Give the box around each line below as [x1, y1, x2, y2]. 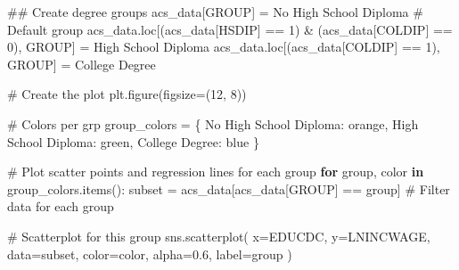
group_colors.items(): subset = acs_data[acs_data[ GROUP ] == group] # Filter [7, 179, 450, 198]
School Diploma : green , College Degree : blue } [7, 132, 259, 151]
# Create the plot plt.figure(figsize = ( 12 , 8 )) [7, 85, 247, 103]
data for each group [7, 197, 114, 216]
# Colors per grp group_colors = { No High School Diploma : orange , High [7, 114, 419, 133]
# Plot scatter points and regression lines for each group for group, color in [7, 162, 424, 181]
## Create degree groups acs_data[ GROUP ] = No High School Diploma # [7, 3, 423, 20]
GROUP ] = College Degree [7, 54, 156, 73]
